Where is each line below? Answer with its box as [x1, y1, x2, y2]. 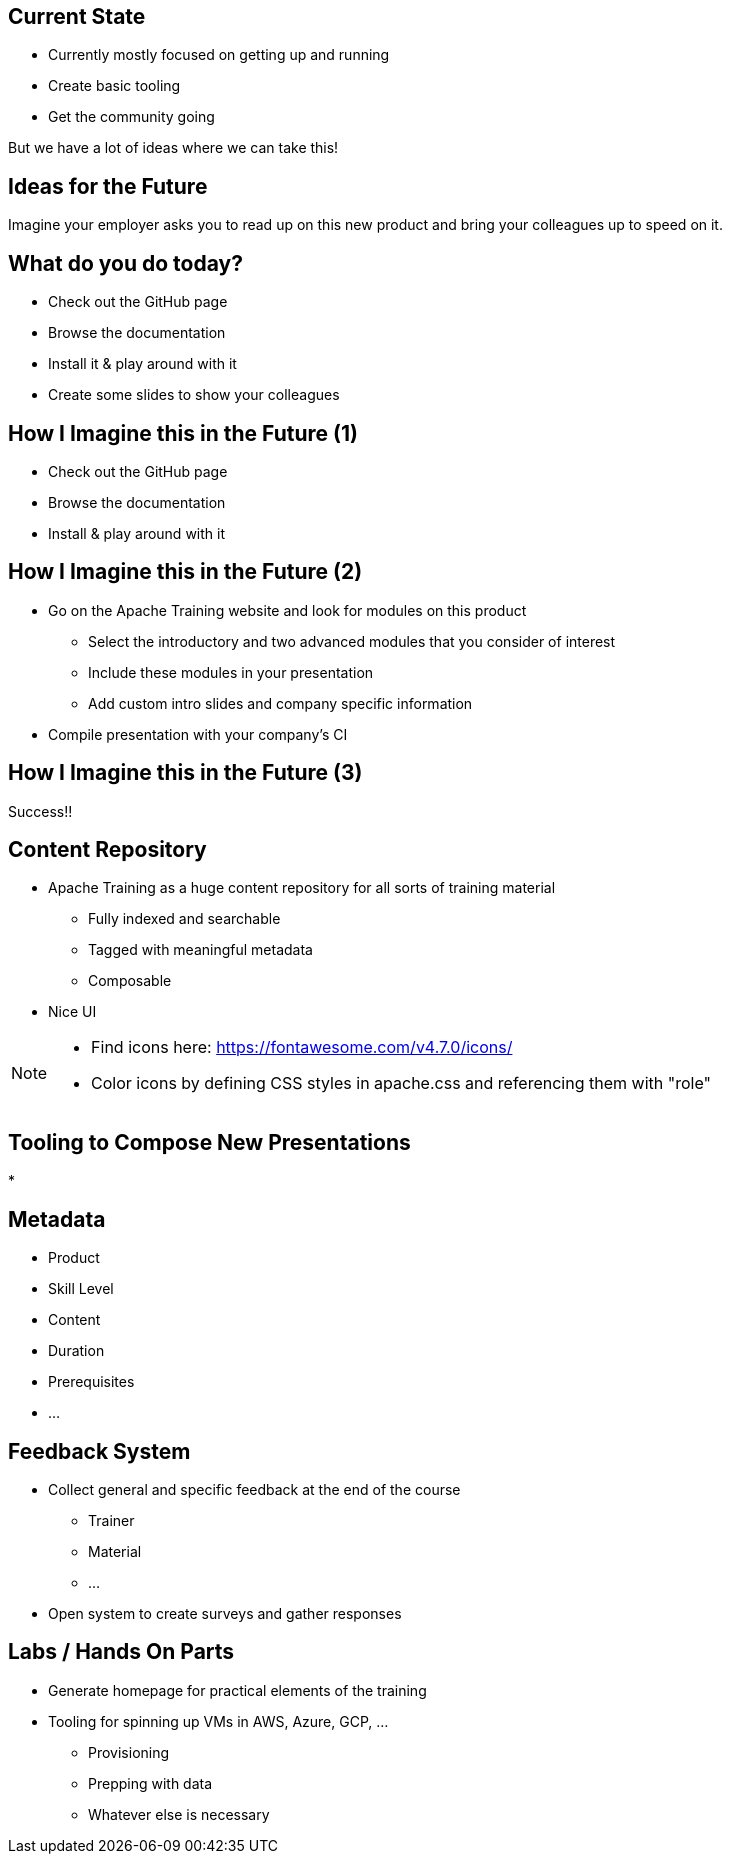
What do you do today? [8, 250, 243, 276]
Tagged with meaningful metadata [88, 941, 313, 959]
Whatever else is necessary [88, 1805, 270, 1823]
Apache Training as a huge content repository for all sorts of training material [48, 879, 556, 897]
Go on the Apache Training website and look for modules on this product [48, 601, 527, 619]
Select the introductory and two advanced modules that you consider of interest [88, 632, 616, 650]
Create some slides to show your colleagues [48, 386, 340, 404]
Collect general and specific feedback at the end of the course [48, 1481, 461, 1499]
